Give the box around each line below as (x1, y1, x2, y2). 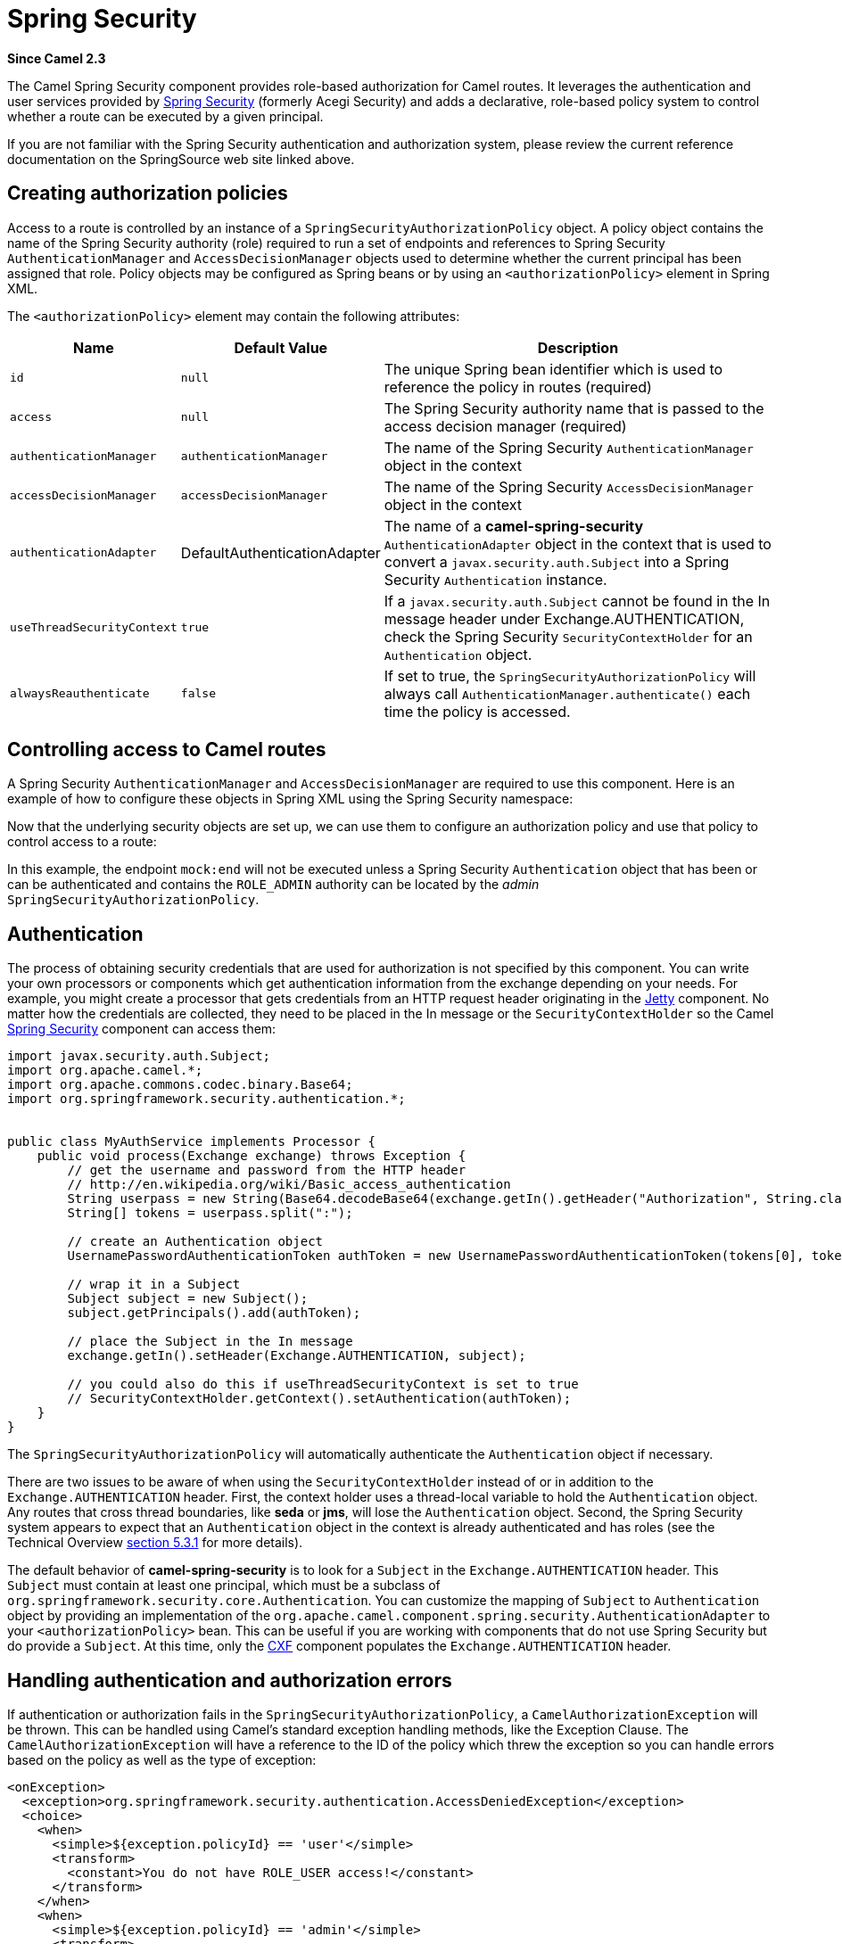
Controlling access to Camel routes (7, 738, 326, 762)
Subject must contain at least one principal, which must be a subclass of (7, 1577, 441, 1594)
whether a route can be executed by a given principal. (7, 108, 324, 124)
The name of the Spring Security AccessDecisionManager (384, 477, 754, 496)
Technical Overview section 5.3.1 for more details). (7, 1535, 303, 1551)
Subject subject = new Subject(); (67, 1291, 309, 1306)
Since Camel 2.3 (7, 50, 106, 66)
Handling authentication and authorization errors (7, 1668, 452, 1692)
